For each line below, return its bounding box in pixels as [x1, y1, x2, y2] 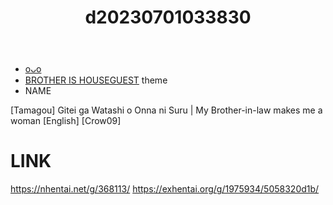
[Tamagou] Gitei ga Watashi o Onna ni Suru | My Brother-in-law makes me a [10, 104, 323, 116]
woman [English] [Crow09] [10, 115, 122, 127]
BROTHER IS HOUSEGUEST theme [24, 74, 168, 86]
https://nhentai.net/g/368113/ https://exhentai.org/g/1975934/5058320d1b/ [10, 183, 320, 195]
